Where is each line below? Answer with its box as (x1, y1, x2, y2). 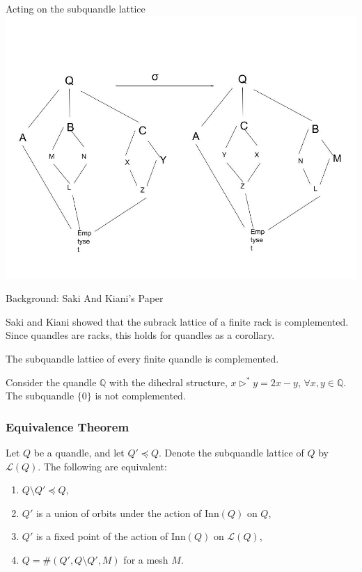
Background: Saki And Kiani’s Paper (6, 291, 164, 305)
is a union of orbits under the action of (36, 505, 202, 520)
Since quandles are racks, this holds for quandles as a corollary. (6, 328, 275, 342)
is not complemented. (95, 388, 186, 403)
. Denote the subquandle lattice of (159, 445, 304, 459)
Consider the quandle (6, 374, 97, 389)
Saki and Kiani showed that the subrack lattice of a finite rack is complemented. (6, 314, 349, 328)
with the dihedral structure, (109, 374, 228, 389)
